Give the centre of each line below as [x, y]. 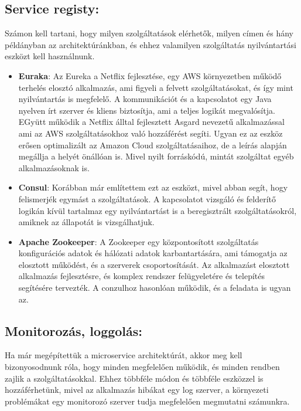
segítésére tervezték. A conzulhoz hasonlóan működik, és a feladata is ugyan [155, 288]
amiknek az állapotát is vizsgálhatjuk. [86, 222]
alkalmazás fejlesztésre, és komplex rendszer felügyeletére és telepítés [142, 276]
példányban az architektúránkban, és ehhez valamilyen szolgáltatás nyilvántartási [150, 44]
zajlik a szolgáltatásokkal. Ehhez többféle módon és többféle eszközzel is [134, 378]
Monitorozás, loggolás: [74, 330]
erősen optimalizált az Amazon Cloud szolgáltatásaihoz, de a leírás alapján [153, 145]
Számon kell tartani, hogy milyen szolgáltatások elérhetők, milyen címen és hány [149, 33]
